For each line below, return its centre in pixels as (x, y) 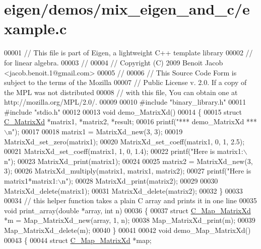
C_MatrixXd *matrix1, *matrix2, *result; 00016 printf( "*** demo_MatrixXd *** (130, 121)
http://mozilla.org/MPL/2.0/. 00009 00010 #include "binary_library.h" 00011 (125, 102)
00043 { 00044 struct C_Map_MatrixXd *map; (78, 240)
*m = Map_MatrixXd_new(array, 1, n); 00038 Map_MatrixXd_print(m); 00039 (130, 220)
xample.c (36, 28)
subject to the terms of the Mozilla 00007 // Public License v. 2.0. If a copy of (125, 82)
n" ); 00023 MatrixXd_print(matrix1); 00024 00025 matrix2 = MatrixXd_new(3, (128, 161)
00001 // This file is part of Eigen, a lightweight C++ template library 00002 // (128, 53)
